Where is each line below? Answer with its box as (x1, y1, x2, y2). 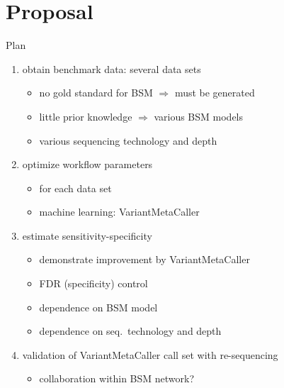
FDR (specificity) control (39, 276, 148, 291)
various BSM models (154, 109, 244, 123)
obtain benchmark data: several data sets (22, 61, 201, 76)
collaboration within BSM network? (39, 371, 195, 386)
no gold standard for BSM (39, 85, 153, 100)
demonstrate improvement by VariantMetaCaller (39, 252, 250, 267)
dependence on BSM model (39, 299, 158, 314)
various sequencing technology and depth (39, 133, 217, 148)
